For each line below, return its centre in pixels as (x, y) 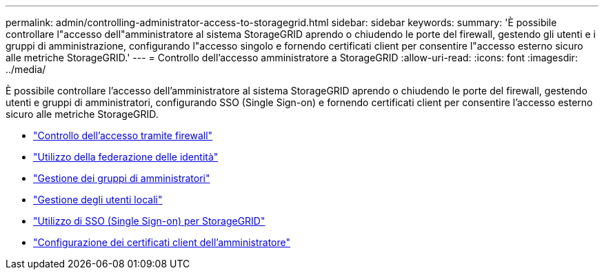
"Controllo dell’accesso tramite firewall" (123, 135)
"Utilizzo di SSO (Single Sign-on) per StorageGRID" (149, 221)
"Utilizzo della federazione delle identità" (126, 157)
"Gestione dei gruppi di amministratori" (122, 178)
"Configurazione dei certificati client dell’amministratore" (162, 242)
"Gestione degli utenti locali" (98, 200)
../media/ (26, 69)
